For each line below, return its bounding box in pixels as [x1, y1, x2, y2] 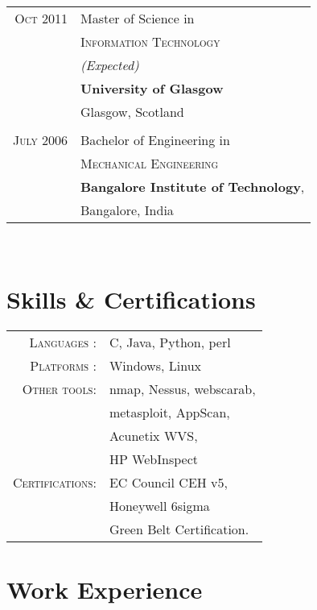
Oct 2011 [14, 9, 68, 27]
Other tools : [22, 379, 97, 398]
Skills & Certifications [6, 282, 256, 315]
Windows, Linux [109, 355, 201, 375]
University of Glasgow [80, 79, 224, 98]
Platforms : [30, 355, 97, 375]
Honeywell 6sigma [109, 496, 210, 515]
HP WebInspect [109, 449, 198, 468]
